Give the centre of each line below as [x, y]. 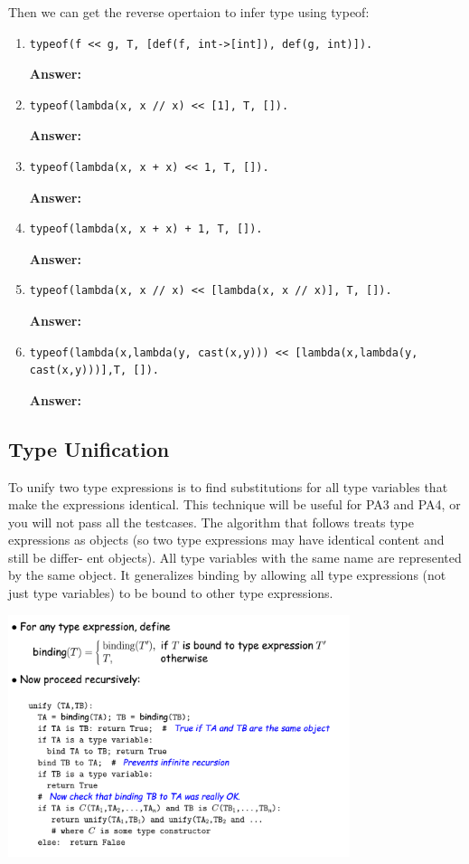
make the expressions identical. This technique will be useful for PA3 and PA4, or [234, 504]
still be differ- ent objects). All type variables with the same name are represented [235, 557]
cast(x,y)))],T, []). [94, 370]
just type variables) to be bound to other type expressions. [171, 593]
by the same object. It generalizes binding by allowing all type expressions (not [227, 575]
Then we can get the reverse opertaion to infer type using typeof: [189, 12]
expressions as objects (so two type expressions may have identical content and [226, 540]
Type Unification [89, 448]
